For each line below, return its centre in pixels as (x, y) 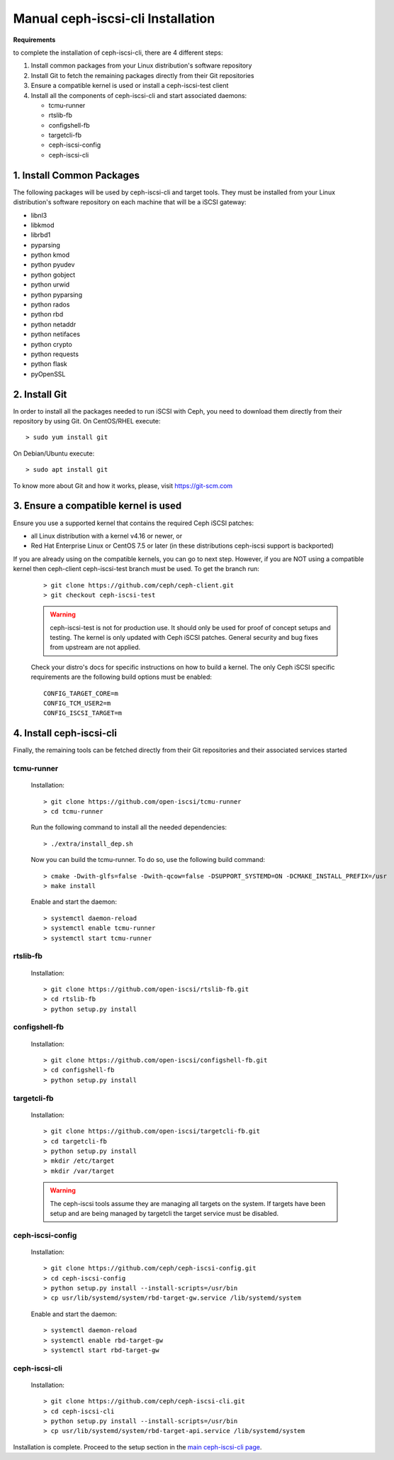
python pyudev (53, 265)
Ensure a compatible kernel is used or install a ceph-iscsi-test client (130, 86)
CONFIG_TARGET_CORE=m (81, 693)
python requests (55, 354)
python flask (49, 364)
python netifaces (56, 334)
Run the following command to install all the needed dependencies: (129, 827)
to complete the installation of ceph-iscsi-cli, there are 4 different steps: (118, 52)
